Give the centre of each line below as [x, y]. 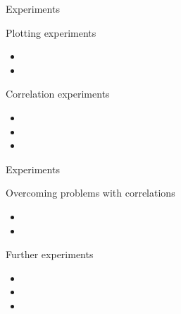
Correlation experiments [58, 94]
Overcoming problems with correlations [90, 193]
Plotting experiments [51, 32]
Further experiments [50, 254]
